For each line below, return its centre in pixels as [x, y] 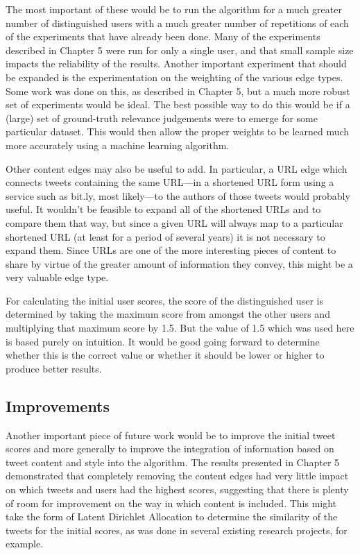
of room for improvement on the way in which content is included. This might [171, 503]
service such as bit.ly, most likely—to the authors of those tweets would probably [178, 195]
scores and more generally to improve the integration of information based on [170, 449]
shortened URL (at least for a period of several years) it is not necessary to [165, 236]
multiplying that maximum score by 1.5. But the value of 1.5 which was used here [180, 328]
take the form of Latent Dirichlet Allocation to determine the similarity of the [172, 516]
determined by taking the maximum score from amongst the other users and [168, 314]
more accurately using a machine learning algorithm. [118, 145]
